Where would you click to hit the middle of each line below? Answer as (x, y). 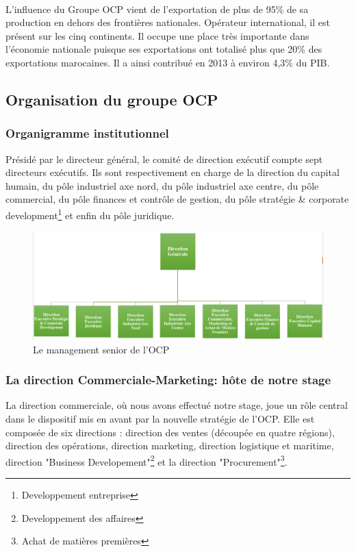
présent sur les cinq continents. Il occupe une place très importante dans (157, 35)
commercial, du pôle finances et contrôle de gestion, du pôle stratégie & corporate (177, 199)
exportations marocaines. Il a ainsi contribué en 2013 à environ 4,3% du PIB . (168, 62)
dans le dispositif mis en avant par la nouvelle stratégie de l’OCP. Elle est (160, 418)
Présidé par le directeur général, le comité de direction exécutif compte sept (164, 159)
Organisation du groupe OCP (112, 99)
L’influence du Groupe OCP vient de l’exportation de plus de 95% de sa (157, 9)
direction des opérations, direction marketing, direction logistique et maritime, (170, 446)
